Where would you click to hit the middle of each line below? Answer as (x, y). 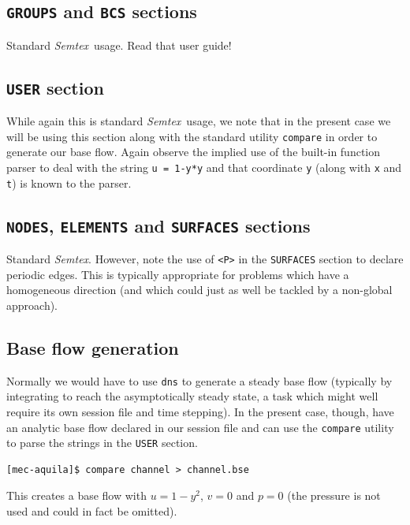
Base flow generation (93, 347)
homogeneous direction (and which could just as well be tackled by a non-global (199, 290)
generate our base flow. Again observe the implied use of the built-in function (194, 152)
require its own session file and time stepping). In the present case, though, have (200, 411)
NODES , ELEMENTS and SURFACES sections (158, 225)
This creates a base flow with (76, 495)
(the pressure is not (334, 495)
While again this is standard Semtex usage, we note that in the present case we (199, 121)
